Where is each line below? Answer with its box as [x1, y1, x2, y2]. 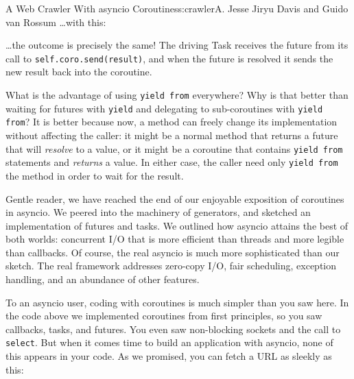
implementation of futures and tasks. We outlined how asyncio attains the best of [5, 218, 349, 232]
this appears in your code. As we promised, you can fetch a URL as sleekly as [5, 349, 332, 363]
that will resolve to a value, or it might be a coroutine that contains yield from [5, 141, 343, 156]
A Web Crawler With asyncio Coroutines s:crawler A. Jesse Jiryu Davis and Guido [5, 1, 349, 15]
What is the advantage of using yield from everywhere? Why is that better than [5, 88, 349, 102]
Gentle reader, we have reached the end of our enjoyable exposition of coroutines [5, 191, 344, 206]
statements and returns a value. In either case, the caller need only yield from [5, 155, 338, 169]
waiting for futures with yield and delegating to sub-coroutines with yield [5, 101, 323, 115]
